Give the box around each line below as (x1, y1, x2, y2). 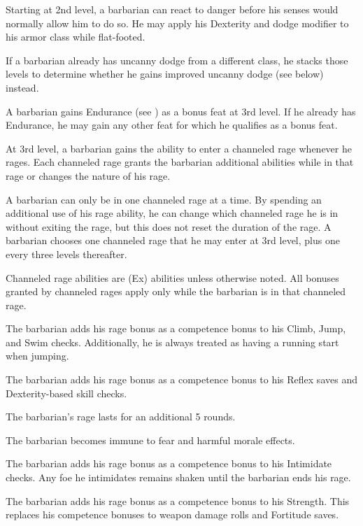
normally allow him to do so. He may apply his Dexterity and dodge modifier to (6, 15, 349, 30)
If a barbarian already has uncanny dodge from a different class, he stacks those (6, 52, 348, 67)
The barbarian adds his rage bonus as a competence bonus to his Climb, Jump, (6, 321, 346, 336)
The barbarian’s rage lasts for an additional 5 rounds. (6, 409, 236, 424)
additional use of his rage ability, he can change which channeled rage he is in (6, 206, 339, 220)
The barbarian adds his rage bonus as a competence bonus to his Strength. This (6, 493, 350, 508)
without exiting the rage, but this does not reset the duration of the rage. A (6, 219, 332, 234)
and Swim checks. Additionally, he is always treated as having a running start (6, 334, 339, 349)
